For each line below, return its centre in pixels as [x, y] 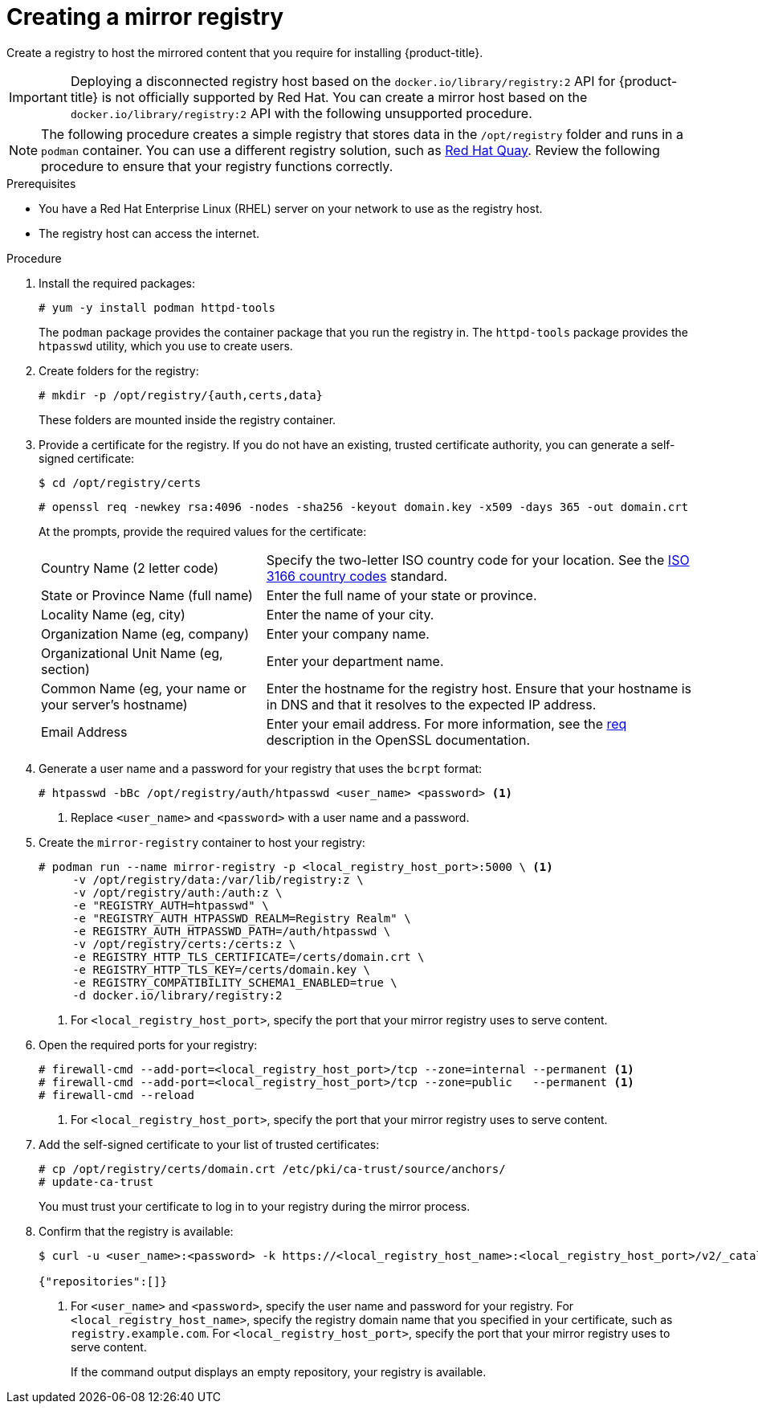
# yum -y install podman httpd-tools [157, 307]
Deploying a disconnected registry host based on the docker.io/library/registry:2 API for [343, 81]
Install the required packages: [117, 283]
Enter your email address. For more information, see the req [446, 723]
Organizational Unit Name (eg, [132, 653]
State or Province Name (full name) [147, 595]
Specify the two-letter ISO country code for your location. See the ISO [478, 560]
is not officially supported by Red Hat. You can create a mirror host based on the [344, 97]
